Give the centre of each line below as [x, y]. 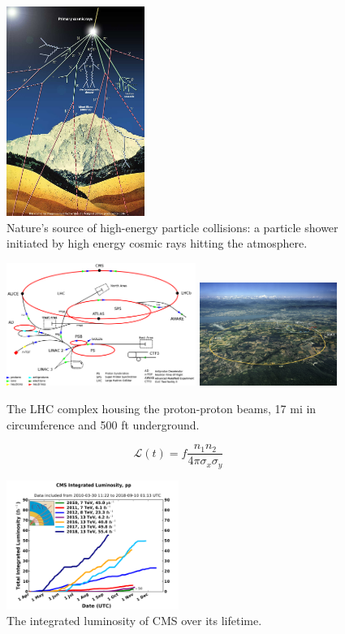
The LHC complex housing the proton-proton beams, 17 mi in [162, 409]
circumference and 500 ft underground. [103, 424]
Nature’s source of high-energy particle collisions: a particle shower [172, 227]
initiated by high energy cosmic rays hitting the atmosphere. [157, 243]
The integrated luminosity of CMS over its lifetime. [134, 621]
